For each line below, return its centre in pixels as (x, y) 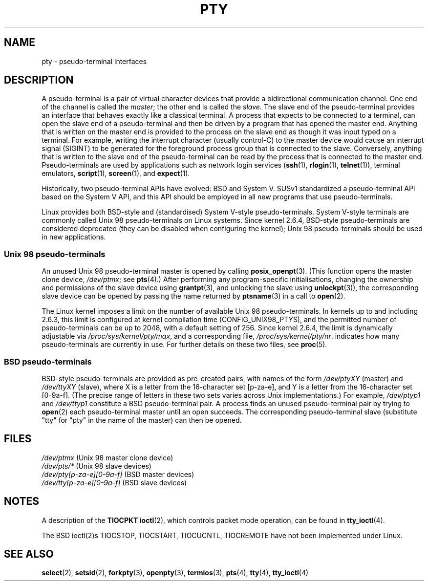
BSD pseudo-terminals (48, 361)
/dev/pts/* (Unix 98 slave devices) (96, 466)
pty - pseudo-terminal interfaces (94, 61)
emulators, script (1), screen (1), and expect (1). (116, 173)
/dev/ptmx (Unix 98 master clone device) (107, 457)
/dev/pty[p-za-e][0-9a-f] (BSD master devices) (118, 474)
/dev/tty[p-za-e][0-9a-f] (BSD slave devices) (114, 482)
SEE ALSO (29, 554)
